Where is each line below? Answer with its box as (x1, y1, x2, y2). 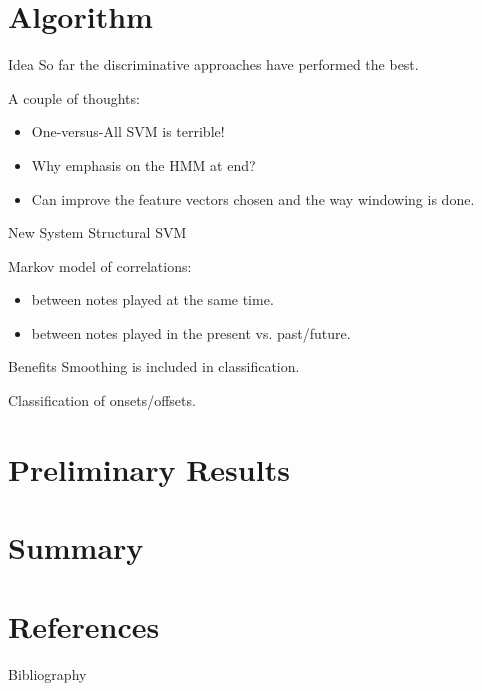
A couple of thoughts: (8, 87, 140, 108)
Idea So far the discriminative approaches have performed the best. (8, 54, 419, 75)
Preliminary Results (8, 448, 290, 489)
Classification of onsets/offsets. (8, 390, 196, 411)
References (8, 605, 160, 646)
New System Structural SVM (8, 222, 187, 243)
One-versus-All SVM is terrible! (31, 121, 225, 142)
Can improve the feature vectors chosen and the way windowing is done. (31, 188, 475, 209)
